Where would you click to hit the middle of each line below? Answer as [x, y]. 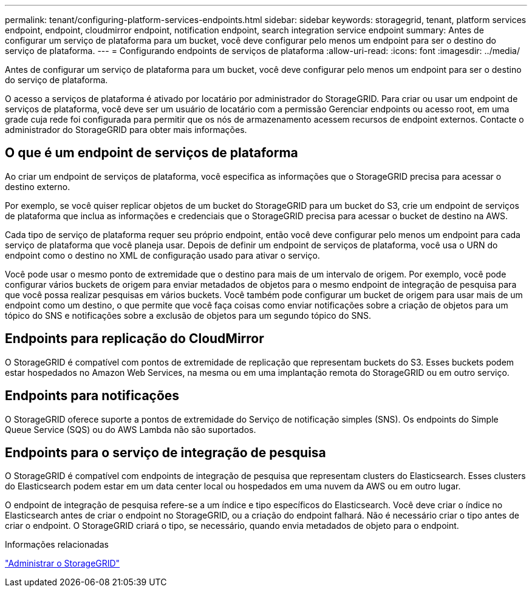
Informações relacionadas [57, 545]
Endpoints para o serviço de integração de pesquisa [165, 452]
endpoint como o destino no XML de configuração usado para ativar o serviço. [162, 255]
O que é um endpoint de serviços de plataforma [152, 153]
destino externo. [38, 186]
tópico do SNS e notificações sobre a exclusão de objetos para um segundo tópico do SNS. [188, 315]
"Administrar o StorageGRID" [63, 563]
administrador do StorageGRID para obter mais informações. [126, 130]
